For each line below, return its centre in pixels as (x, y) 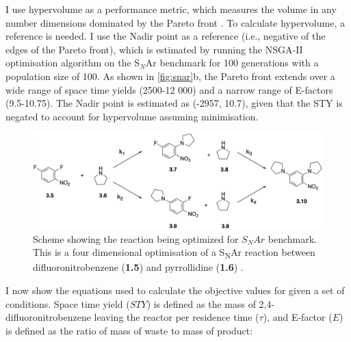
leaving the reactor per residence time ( (177, 317)
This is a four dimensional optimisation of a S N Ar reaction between (174, 253)
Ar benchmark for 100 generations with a (232, 63)
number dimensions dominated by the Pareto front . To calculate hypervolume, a (175, 22)
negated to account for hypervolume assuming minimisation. (132, 116)
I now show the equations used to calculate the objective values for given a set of (175, 290)
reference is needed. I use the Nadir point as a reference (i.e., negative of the (166, 36)
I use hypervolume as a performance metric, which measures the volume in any (171, 9)
